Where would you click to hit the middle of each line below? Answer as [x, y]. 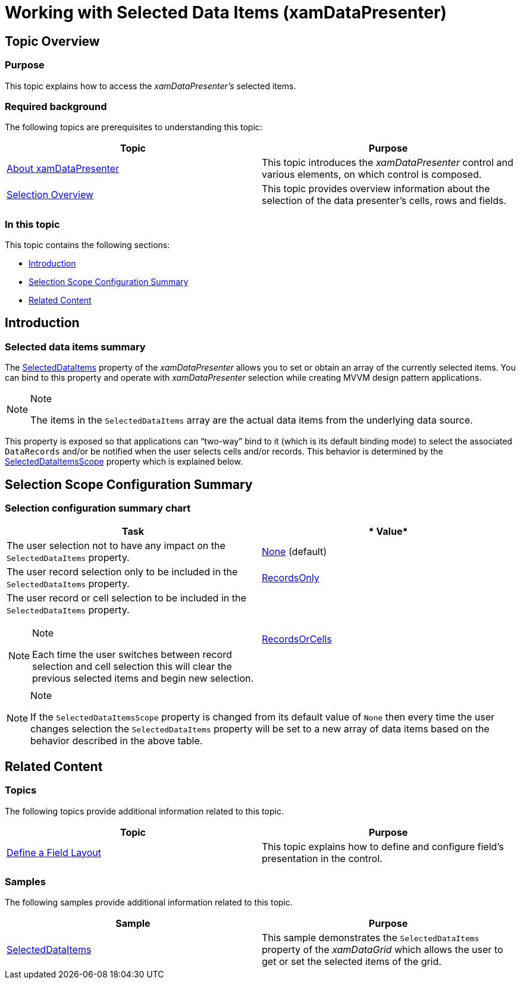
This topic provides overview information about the [376, 189]
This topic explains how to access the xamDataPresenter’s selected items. [151, 86]
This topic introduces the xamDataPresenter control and [388, 163]
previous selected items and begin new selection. [143, 679]
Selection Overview [50, 195]
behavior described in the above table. [117, 741]
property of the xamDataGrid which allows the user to [383, 950]
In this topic [32, 224]
